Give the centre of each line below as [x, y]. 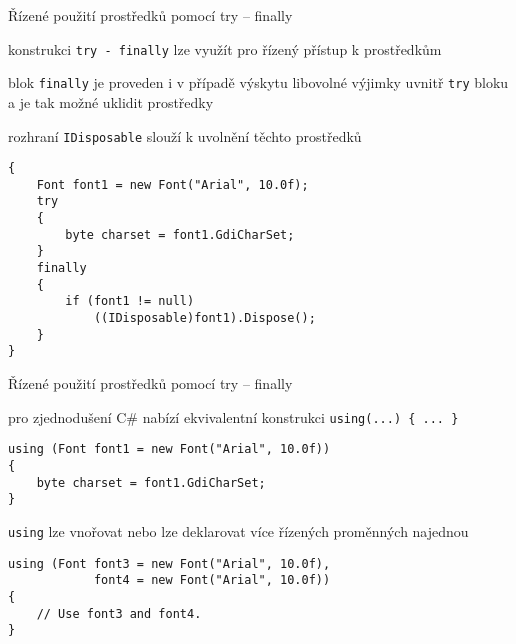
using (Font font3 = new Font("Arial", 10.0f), [169, 563]
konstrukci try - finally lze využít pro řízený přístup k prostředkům [225, 48]
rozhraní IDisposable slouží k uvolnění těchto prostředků [185, 135]
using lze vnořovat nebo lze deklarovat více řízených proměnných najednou [238, 530]
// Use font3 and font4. [119, 613]
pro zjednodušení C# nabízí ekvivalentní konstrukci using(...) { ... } [233, 416]
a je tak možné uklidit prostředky [111, 101]
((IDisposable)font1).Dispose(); [204, 318]
